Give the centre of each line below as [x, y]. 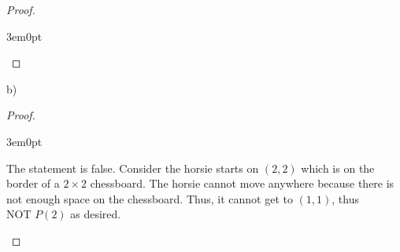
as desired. [96, 214]
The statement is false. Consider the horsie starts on [133, 168]
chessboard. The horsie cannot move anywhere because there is [242, 183]
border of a [33, 183]
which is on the [338, 168]
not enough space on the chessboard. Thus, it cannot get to [150, 198]
